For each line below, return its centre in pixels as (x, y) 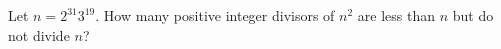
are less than (396, 15)
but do (473, 15)
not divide (39, 34)
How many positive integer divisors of (219, 15)
